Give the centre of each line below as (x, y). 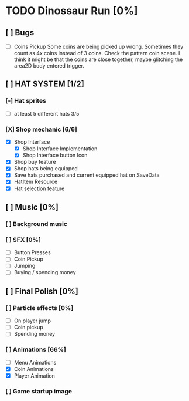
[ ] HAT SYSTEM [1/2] (45, 84)
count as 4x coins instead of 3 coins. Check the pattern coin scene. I (97, 53)
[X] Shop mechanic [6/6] (41, 129)
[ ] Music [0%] (32, 207)
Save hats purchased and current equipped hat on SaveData (87, 175)
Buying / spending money (45, 272)
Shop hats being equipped (46, 169)
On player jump (32, 321)
